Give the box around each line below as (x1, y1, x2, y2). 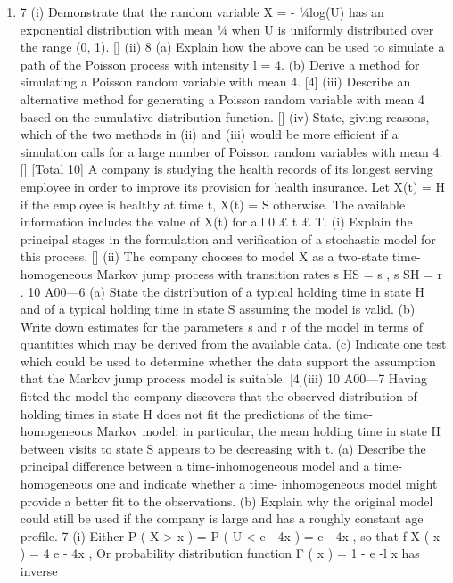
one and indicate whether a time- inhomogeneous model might (96, 474, 438, 493)
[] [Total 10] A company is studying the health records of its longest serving (20, 160, 433, 178)
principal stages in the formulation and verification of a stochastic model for (20, 229, 436, 248)
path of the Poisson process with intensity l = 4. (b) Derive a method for (20, 54, 420, 73)
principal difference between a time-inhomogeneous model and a (20, 456, 370, 475)
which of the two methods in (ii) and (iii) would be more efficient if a (20, 125, 399, 144)
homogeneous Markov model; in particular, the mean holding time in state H (20, 422, 441, 440)
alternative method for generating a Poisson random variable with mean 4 (20, 89, 425, 108)
